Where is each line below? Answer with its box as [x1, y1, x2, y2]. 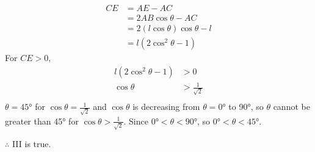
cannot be [273, 100, 310, 113]
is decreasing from [132, 100, 200, 113]
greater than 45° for [5, 114, 79, 127]
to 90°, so [228, 100, 264, 113]
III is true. [12, 137, 51, 150]
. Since [123, 114, 148, 127]
